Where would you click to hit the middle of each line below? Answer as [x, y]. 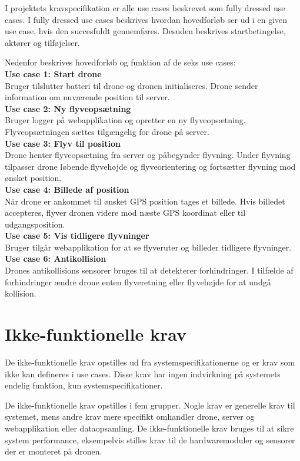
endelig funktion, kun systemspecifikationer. [84, 385]
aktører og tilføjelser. [42, 42]
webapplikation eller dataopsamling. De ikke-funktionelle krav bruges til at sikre [149, 428]
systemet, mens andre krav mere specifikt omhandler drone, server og [130, 416]
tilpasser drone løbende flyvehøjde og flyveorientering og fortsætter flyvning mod [150, 166]
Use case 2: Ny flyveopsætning [68, 108]
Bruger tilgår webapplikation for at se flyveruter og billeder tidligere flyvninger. [148, 247]
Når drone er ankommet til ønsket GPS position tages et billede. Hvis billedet [145, 201]
